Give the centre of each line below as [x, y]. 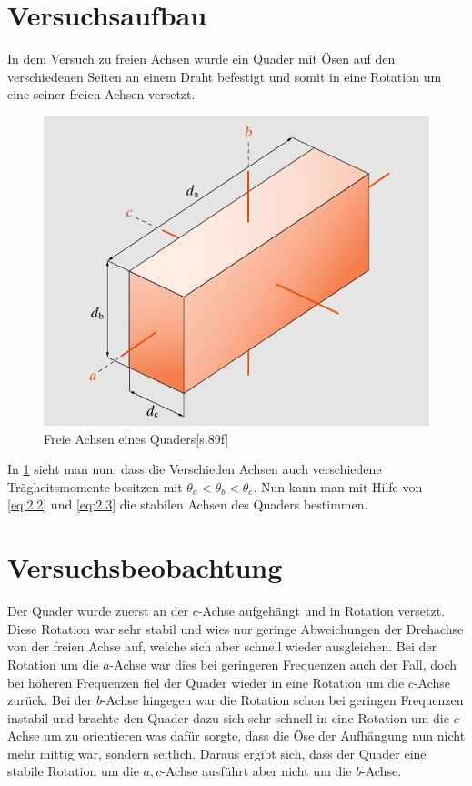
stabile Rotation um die [73, 771]
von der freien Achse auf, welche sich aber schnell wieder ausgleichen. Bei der [222, 646]
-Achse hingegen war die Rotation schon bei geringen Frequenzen [282, 700]
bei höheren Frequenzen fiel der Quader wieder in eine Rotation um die [206, 682]
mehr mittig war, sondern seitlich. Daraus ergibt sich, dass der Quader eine [217, 753]
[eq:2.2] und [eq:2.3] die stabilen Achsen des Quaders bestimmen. [188, 504]
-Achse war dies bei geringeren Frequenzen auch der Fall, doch [283, 664]
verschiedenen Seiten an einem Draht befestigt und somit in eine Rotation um [225, 76]
